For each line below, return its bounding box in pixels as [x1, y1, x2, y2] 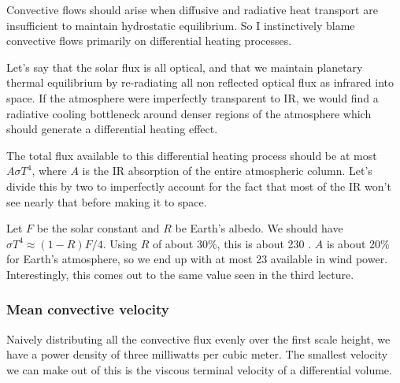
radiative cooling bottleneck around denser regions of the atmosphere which [6, 105, 372, 121]
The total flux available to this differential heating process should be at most [6, 147, 377, 163]
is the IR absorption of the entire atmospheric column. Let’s [82, 162, 372, 179]
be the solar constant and [36, 220, 160, 236]
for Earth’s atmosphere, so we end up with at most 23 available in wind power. [6, 251, 388, 267]
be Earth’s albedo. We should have [175, 220, 343, 236]
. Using [102, 235, 137, 251]
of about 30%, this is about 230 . [152, 235, 312, 251]
